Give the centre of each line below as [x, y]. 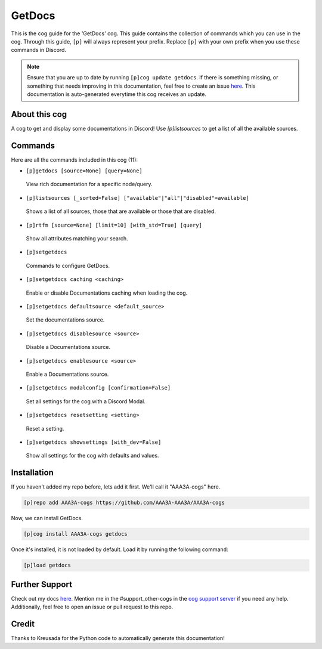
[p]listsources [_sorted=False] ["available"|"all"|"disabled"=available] [138, 198]
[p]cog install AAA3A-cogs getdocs [75, 534]
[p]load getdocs [47, 565]
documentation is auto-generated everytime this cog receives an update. [117, 94]
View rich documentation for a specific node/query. [89, 184]
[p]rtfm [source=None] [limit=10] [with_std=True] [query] [114, 225]
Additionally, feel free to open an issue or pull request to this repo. [92, 607]
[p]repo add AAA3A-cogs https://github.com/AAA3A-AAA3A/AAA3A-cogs [124, 503]
